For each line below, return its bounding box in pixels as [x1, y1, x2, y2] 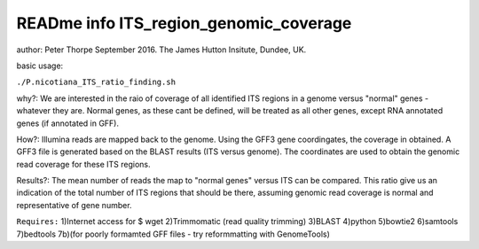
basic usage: [16, 60, 64, 71]
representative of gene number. [16, 199, 132, 210]
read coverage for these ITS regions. [16, 159, 151, 169]
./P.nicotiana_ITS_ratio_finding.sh [16, 77, 177, 88]
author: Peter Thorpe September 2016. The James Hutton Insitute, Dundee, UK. [16, 44, 307, 55]
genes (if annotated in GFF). [16, 118, 120, 128]
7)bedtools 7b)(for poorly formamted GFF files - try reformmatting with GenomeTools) [16, 229, 330, 239]
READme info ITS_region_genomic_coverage [16, 13, 352, 33]
